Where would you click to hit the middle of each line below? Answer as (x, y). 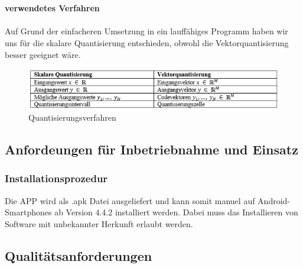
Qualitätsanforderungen (79, 255)
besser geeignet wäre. (43, 54)
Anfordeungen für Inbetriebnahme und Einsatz (151, 149)
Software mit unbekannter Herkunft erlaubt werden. (99, 223)
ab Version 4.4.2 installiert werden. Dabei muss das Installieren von (176, 212)
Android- (274, 200)
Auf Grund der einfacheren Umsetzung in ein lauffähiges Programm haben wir (146, 31)
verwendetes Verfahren (52, 8)
